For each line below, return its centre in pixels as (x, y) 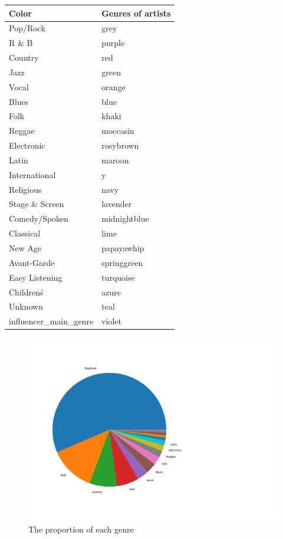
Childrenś (26, 292)
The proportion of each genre (81, 529)
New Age (25, 248)
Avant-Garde (32, 262)
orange (113, 86)
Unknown (26, 306)
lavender (117, 204)
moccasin (118, 131)
